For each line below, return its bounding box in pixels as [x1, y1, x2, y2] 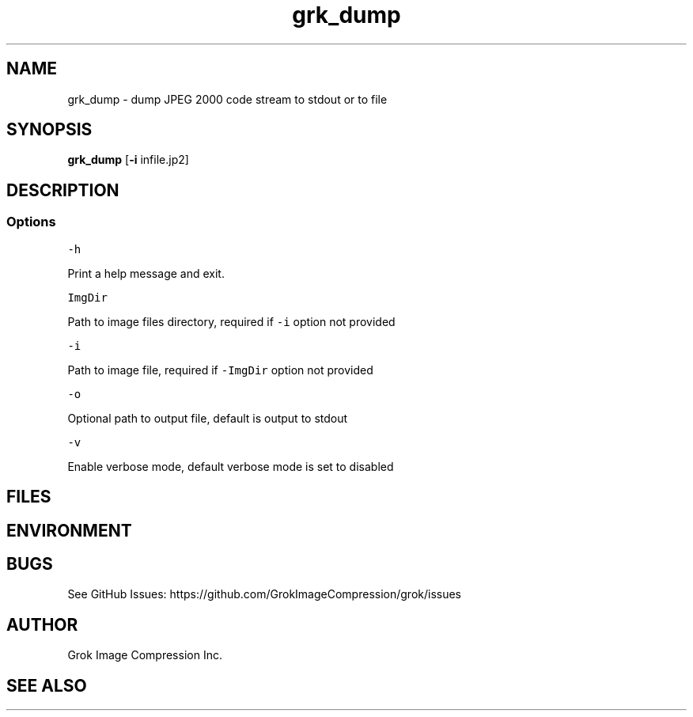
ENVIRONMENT [6, 520, 132, 541]
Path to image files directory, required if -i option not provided [67, 314, 396, 328]
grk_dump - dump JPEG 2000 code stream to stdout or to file [67, 92, 388, 106]
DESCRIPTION [6, 180, 119, 200]
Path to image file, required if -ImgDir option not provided [67, 362, 373, 377]
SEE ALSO [6, 675, 87, 696]
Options [6, 214, 56, 230]
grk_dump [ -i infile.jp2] [67, 153, 189, 167]
